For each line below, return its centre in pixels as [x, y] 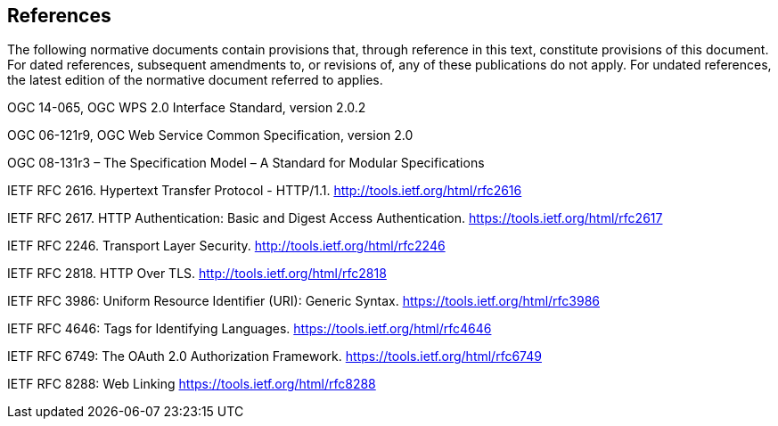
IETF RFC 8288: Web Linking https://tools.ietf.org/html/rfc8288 [192, 384]
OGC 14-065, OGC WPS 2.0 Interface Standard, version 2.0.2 [187, 108]
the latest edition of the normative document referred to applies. [195, 80]
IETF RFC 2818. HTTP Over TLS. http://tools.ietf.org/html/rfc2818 [197, 274]
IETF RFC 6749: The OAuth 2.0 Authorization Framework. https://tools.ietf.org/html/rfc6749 [274, 356]
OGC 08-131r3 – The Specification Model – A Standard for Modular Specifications [246, 163]
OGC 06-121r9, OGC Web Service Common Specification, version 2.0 [210, 135]
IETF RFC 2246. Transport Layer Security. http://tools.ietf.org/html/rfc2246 [226, 246]
